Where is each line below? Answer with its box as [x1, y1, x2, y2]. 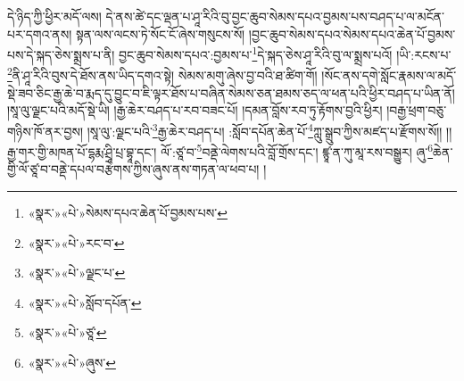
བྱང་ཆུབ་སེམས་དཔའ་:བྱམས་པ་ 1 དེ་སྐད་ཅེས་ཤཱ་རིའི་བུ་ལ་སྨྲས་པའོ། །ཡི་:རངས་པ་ [119, 43, 452, 63]
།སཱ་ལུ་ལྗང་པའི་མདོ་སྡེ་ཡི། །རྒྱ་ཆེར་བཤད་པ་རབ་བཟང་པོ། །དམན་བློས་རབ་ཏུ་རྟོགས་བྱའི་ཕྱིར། [7, 101, 383, 120]
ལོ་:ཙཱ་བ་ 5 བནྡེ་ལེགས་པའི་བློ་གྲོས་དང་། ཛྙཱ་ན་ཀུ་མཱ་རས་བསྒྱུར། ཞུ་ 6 [161, 140, 434, 161]
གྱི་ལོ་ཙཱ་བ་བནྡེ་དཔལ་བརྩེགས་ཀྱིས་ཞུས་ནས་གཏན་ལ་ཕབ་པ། [7, 160, 260, 178]
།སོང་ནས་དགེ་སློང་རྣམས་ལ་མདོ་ [321, 66, 457, 85]
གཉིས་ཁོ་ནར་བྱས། [7, 121, 84, 140]
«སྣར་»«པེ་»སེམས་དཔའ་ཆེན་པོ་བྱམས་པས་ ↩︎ [28, 203, 228, 221]
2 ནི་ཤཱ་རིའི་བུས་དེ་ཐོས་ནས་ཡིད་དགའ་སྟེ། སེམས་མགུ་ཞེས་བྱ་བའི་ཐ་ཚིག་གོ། [7, 63, 318, 85]
